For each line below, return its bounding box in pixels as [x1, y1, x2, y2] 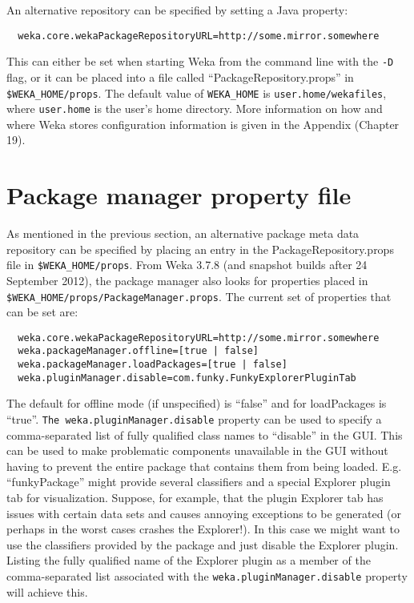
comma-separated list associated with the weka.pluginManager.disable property [6, 568, 408, 585]
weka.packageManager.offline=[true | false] [18, 345, 259, 357]
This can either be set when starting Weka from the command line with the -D [6, 53, 394, 70]
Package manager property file [6, 179, 352, 211]
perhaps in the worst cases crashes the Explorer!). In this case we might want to [6, 521, 400, 537]
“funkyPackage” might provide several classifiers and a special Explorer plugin [6, 473, 391, 490]
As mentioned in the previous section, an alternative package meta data [6, 225, 360, 242]
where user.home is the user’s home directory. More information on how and [6, 100, 383, 117]
